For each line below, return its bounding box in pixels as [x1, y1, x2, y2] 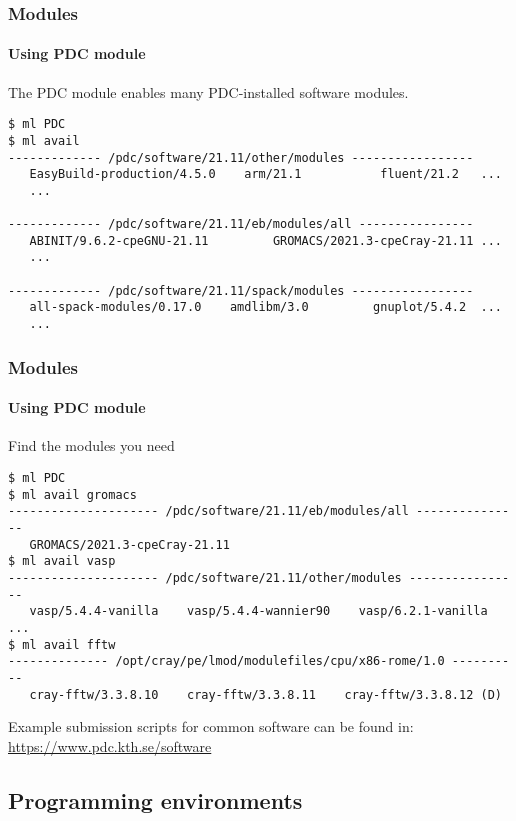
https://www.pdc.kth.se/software [8, 735, 212, 756]
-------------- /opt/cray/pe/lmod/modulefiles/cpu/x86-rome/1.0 [8, 654, 445, 669]
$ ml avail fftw [8, 637, 116, 652]
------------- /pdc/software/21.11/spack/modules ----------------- [8, 283, 474, 298]
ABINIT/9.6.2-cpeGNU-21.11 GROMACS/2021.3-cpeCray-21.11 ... [29, 233, 502, 248]
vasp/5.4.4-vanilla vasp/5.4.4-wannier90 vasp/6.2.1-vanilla [29, 604, 488, 619]
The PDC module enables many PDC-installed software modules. [8, 81, 409, 102]
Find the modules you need [8, 435, 175, 456]
